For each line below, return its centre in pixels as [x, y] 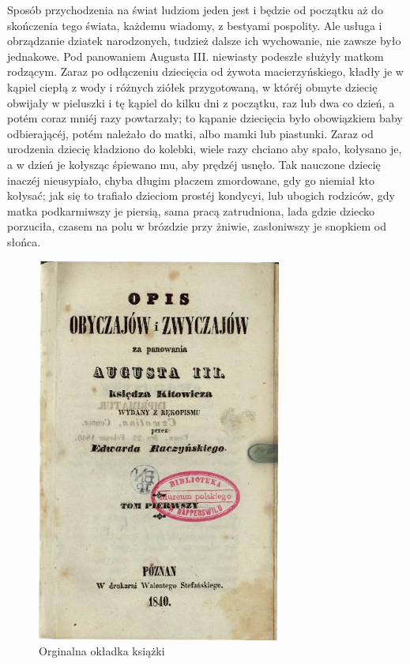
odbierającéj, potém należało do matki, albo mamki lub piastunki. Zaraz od [190, 133]
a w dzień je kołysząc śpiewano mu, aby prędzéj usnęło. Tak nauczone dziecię [194, 164]
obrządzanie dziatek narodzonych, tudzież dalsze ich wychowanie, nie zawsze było [204, 41]
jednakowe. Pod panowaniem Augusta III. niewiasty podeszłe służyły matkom [196, 56]
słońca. [24, 241]
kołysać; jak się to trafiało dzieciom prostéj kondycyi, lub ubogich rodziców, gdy [201, 195]
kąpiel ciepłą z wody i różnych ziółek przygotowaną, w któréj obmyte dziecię [192, 86]
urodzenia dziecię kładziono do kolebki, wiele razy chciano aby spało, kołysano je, [205, 149]
